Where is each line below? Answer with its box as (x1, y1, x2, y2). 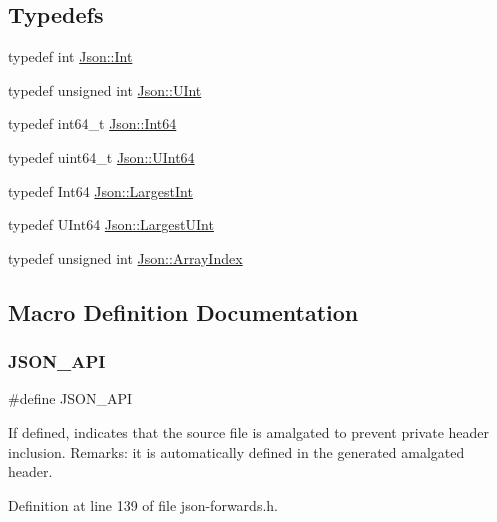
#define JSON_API (8, 388, 133, 409)
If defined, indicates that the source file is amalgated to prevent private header (8, 421, 490, 442)
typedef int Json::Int (8, 46, 133, 67)
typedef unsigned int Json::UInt (8, 79, 202, 100)
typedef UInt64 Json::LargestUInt (8, 214, 214, 235)
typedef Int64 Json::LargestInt (8, 180, 193, 201)
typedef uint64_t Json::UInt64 (8, 146, 195, 167)
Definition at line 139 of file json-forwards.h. (8, 494, 278, 515)
